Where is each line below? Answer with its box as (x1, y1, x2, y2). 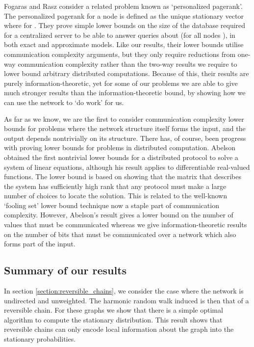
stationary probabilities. (4, 334, 76, 344)
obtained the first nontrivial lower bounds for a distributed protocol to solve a (4, 152, 238, 162)
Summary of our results (4, 263, 127, 278)
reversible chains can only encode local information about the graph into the (4, 324, 234, 334)
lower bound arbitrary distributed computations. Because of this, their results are (4, 68, 249, 79)
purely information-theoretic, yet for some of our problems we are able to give (4, 78, 238, 88)
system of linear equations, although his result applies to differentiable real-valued (4, 161, 250, 172)
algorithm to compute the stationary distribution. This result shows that (4, 314, 223, 324)
